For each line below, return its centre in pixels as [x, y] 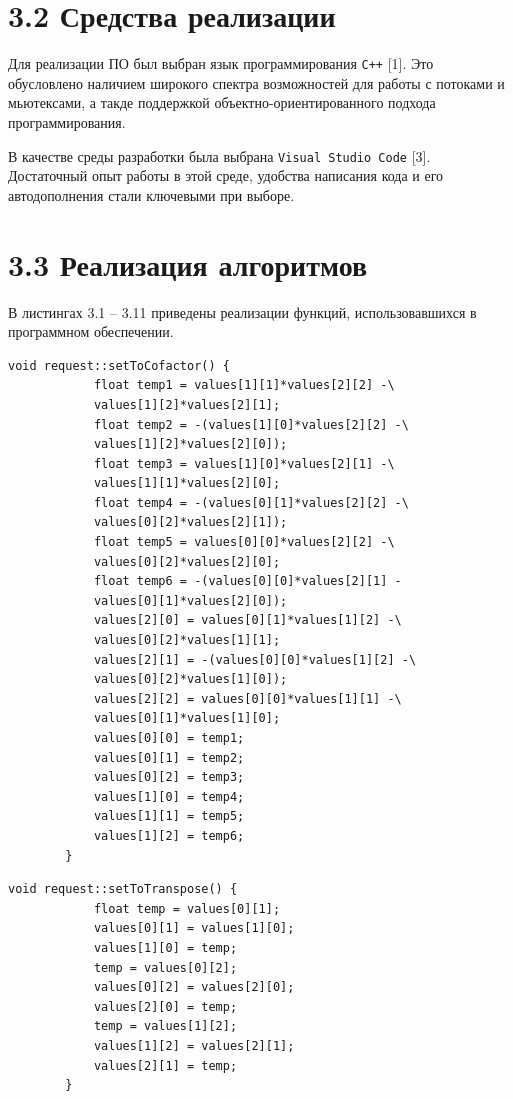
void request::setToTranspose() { [123, 889]
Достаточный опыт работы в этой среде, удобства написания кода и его [226, 175]
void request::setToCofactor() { [119, 365]
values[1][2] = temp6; [169, 835]
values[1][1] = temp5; [169, 816]
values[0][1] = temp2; [169, 757]
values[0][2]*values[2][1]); [190, 522]
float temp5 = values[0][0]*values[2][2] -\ [244, 542]
